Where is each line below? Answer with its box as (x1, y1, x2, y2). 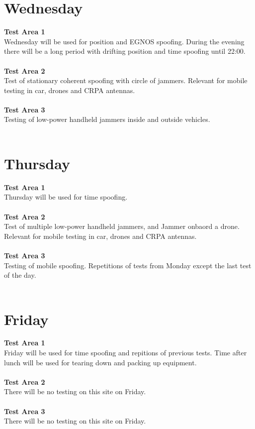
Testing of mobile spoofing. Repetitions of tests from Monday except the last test (4, 260, 252, 270)
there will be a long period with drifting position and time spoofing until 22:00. (4, 46, 246, 56)
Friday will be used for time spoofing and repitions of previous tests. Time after (4, 347, 247, 358)
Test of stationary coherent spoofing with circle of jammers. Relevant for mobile (4, 75, 248, 86)
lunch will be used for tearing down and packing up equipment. (4, 357, 197, 367)
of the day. (4, 270, 36, 280)
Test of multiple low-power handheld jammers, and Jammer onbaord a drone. (4, 221, 240, 231)
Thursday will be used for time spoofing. (4, 192, 128, 202)
